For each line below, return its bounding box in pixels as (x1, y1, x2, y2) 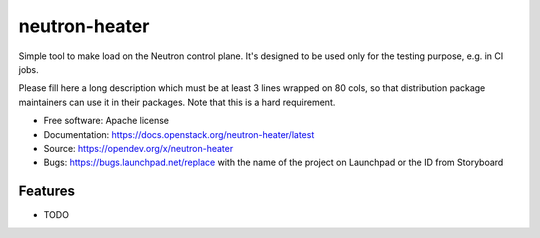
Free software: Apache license (43, 115, 170, 127)
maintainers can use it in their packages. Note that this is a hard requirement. (18, 96, 336, 108)
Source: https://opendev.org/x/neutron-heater (43, 142, 234, 154)
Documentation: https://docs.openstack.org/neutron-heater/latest (43, 128, 315, 140)
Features (18, 183, 75, 200)
